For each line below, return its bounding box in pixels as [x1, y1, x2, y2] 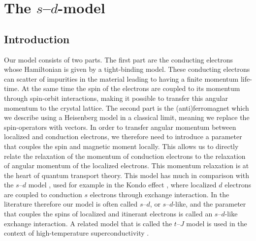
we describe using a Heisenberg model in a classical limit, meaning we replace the [4, 112, 250, 122]
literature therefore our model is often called [4, 199, 138, 209]
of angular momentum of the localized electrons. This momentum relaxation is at [4, 160, 249, 171]
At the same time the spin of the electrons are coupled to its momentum [21, 83, 240, 93]
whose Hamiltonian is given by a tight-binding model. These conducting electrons [4, 64, 250, 74]
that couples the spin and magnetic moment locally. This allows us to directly [4, 141, 239, 151]
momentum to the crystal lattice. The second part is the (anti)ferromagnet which [4, 102, 249, 113]
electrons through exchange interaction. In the [90, 189, 229, 199]
